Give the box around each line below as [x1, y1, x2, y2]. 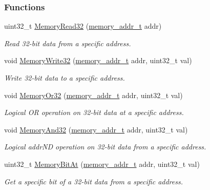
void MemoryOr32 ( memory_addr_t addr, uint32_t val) [4, 89, 183, 100]
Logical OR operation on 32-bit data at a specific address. [4, 107, 184, 118]
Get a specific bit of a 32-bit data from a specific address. [4, 176, 183, 186]
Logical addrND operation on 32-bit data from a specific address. [4, 141, 206, 152]
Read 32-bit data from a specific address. [4, 37, 131, 48]
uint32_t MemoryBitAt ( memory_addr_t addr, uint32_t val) [4, 158, 200, 169]
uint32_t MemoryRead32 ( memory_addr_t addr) [4, 21, 162, 31]
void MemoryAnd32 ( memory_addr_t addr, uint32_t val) [4, 124, 188, 135]
